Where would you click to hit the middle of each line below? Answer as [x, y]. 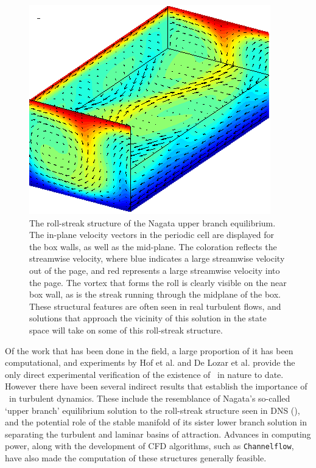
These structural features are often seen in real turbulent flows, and [155, 306]
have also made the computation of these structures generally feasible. [136, 457]
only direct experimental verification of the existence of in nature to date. [144, 374]
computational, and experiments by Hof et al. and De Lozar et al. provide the [150, 362]
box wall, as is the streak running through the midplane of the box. [155, 294]
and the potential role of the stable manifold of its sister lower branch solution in [156, 422]
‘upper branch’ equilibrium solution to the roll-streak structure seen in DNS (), [153, 410]
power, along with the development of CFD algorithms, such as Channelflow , [149, 446]
